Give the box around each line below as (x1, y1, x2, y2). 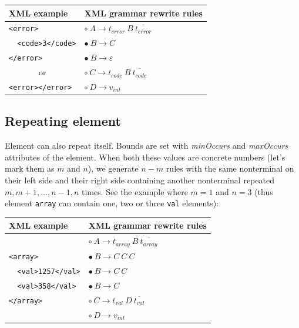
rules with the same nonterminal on (166, 162, 294, 175)
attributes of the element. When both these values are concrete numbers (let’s (5, 150, 285, 163)
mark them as (5, 162, 55, 175)
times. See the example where (81, 185, 188, 198)
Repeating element (5, 112, 121, 130)
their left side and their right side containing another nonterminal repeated (5, 174, 274, 186)
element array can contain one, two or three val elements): (5, 197, 219, 209)
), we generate (88, 162, 139, 175)
